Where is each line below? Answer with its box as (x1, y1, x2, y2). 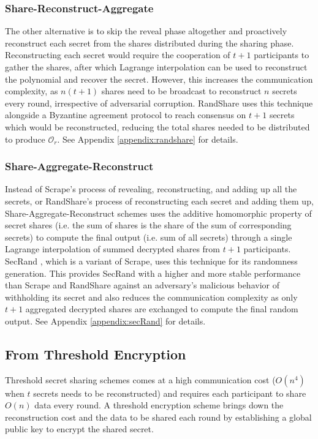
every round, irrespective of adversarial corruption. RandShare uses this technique (5, 96, 313, 109)
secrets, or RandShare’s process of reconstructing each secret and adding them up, (5, 194, 314, 207)
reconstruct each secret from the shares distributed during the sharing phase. (5, 36, 294, 49)
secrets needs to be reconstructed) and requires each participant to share (33, 386, 306, 399)
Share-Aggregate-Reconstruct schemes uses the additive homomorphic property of (5, 206, 312, 219)
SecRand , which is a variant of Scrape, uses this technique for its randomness (5, 254, 298, 267)
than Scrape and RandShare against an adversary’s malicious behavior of (5, 279, 279, 291)
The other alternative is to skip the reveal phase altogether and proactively (5, 24, 287, 37)
